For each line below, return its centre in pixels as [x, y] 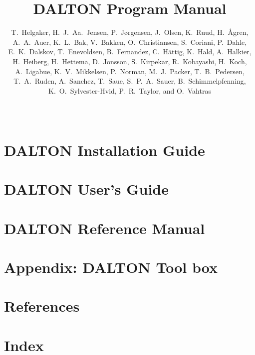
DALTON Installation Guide [105, 150]
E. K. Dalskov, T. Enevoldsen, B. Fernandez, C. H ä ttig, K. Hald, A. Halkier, [130, 52]
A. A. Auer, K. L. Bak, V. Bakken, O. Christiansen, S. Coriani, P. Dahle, [130, 42]
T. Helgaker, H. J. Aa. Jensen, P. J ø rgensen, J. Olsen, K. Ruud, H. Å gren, [130, 32]
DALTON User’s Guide [87, 189]
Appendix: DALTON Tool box [111, 267]
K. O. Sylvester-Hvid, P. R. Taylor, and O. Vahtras [130, 90]
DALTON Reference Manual [105, 228]
